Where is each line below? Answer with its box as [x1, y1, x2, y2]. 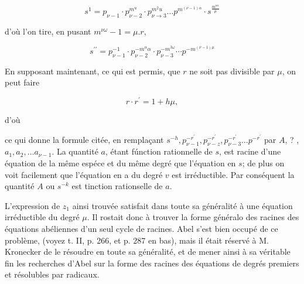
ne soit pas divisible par [189, 64, 275, 77]
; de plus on [242, 157, 285, 169]
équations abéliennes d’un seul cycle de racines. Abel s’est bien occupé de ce [5, 223, 278, 235]
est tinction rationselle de [71, 180, 163, 192]
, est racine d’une [219, 145, 281, 158]
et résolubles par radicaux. [5, 268, 100, 280]
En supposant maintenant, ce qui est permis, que [5, 64, 180, 77]
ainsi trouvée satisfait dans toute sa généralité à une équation [72, 199, 293, 211]
